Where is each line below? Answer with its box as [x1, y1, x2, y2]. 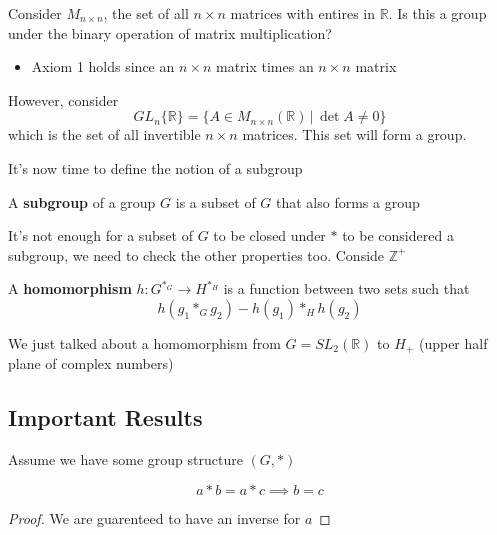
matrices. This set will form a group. [242, 124, 467, 145]
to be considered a [342, 225, 454, 246]
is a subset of [175, 191, 256, 212]
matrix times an [215, 56, 314, 77]
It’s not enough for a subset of [8, 225, 193, 246]
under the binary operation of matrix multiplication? [8, 22, 332, 43]
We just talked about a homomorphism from [8, 332, 281, 353]
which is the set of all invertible [8, 124, 201, 145]
